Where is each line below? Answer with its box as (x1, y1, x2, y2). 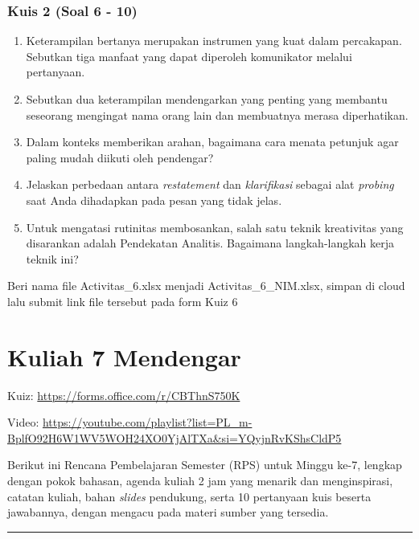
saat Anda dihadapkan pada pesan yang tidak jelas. (26, 191, 282, 208)
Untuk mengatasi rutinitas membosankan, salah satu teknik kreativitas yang (26, 218, 404, 235)
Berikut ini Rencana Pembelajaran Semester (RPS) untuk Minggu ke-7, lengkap (7, 456, 402, 473)
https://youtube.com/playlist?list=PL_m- (42, 414, 253, 431)
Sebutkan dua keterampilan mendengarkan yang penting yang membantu (26, 91, 388, 107)
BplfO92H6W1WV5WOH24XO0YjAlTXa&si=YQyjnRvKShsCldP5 (7, 429, 342, 446)
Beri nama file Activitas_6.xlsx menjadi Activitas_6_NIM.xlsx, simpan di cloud (7, 277, 405, 294)
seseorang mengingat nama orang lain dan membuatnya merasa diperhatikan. (26, 106, 409, 123)
